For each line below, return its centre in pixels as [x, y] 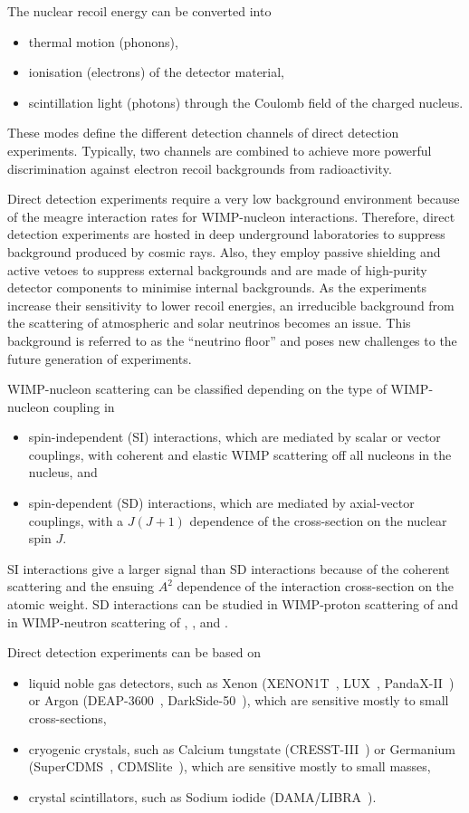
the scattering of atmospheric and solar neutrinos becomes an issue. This [209, 323]
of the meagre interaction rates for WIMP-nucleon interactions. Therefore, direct [231, 216]
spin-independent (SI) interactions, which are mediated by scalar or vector [234, 437]
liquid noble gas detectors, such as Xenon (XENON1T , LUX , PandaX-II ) [241, 682]
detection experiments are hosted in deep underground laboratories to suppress [226, 234]
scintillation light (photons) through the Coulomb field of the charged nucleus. [246, 102]
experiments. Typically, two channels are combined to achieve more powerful [220, 150]
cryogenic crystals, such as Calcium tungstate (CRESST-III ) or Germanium [242, 748]
